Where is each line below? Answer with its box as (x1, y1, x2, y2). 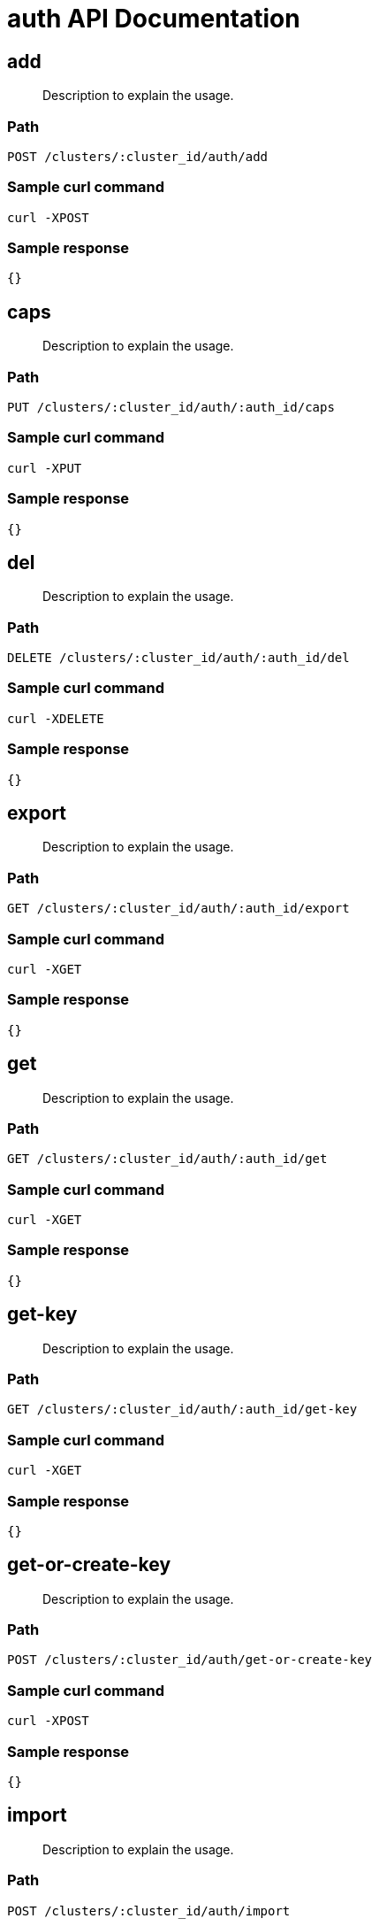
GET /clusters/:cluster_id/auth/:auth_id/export (7, 901, 350, 916)
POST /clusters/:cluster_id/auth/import (7, 1903, 291, 1918)
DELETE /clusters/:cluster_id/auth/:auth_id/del (7, 651, 350, 666)
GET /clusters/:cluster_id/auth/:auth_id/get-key (7, 1402, 358, 1417)
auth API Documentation (7, 4, 300, 34)
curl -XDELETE (7, 711, 104, 726)
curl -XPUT (7, 460, 82, 475)
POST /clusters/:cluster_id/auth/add (7, 149, 269, 164)
